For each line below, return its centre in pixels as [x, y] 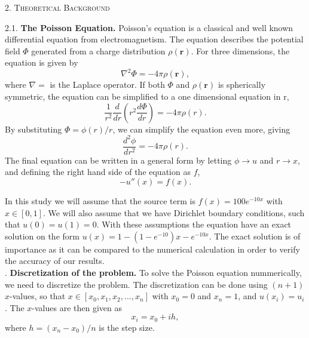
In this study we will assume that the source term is [100, 201]
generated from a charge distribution [98, 50]
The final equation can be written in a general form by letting [118, 160]
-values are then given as [77, 307]
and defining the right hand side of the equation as [98, 172]
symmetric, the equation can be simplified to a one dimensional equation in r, [147, 96]
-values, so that [38, 296]
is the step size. [127, 327]
